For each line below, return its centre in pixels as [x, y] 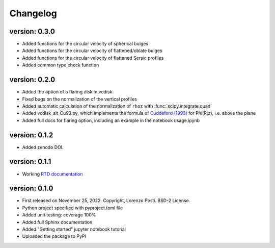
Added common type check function [61, 65]
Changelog [33, 13]
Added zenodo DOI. [43, 147]
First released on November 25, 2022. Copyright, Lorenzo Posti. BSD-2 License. [106, 201]
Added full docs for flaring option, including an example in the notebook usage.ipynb [111, 120]
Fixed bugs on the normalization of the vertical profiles [79, 99]
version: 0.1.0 [31, 189]
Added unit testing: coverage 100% [59, 215]
